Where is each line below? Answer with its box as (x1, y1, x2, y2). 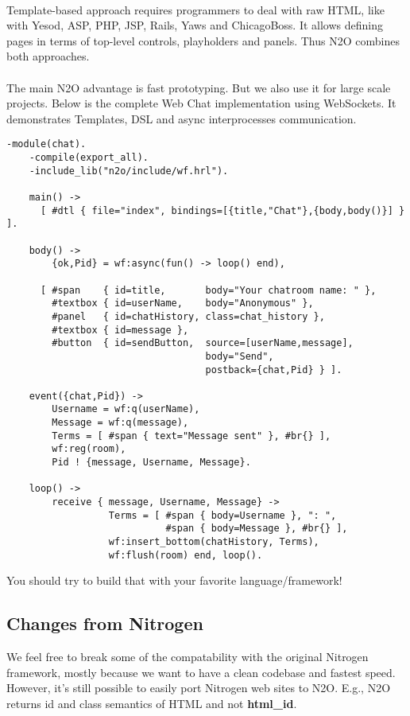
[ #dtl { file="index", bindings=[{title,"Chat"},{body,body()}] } (40, 204, 405, 216)
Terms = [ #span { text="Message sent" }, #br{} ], (52, 430, 331, 442)
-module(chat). (6, 138, 87, 150)
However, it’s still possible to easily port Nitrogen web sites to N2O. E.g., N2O (6, 679, 391, 696)
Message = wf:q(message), (52, 417, 189, 429)
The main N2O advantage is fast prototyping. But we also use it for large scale (6, 79, 391, 95)
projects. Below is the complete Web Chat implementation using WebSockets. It (6, 95, 396, 111)
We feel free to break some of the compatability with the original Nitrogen (6, 648, 369, 665)
